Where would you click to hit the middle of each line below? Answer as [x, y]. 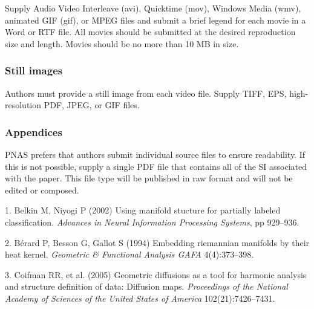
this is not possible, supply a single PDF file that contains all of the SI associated [156, 166]
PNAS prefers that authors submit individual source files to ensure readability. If [155, 154]
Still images [34, 70]
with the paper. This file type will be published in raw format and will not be [149, 178]
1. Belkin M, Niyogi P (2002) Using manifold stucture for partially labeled [143, 210]
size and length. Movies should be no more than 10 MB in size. [122, 43]
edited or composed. [42, 190]
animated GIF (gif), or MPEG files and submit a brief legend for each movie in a [155, 20]
